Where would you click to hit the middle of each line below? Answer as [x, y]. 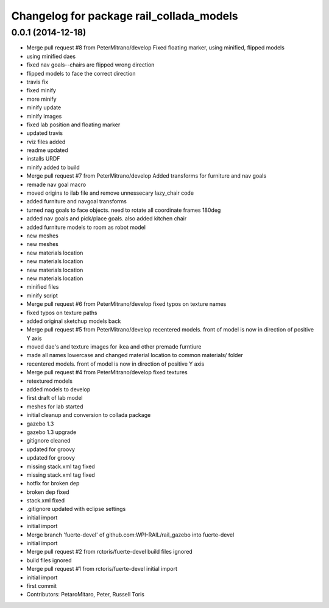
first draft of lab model [55, 398]
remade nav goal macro [56, 184]
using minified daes [51, 56]
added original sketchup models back [74, 321]
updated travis [45, 133]
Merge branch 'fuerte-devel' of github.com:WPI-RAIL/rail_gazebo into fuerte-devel [130, 535]
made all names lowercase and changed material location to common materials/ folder [135, 355]
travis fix [37, 82]
